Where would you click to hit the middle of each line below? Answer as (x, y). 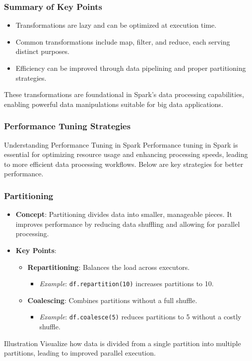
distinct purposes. (42, 51)
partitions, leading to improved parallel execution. (80, 353)
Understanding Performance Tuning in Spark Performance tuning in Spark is (121, 144)
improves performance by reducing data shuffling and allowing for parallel (128, 224)
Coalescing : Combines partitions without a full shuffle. (112, 300)
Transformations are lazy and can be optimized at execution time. (116, 25)
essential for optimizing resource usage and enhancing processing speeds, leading (126, 154)
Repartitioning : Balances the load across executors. (109, 267)
